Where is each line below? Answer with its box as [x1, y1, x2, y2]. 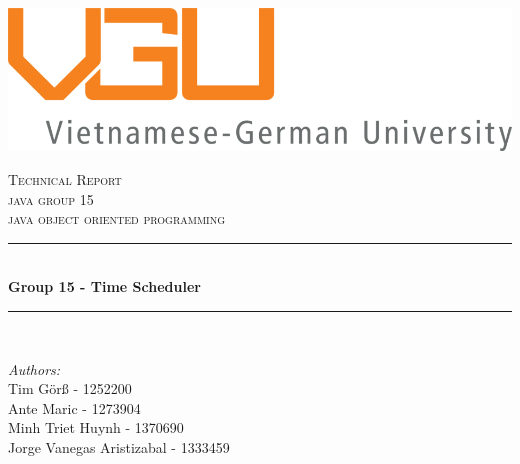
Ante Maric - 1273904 [8, 397, 141, 418]
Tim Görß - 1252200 [8, 378, 132, 399]
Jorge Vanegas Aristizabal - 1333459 [8, 436, 230, 457]
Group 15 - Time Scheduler [8, 276, 201, 297]
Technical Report [8, 169, 122, 190]
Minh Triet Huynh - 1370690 [8, 417, 184, 438]
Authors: [8, 358, 61, 379]
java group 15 [8, 188, 94, 209]
